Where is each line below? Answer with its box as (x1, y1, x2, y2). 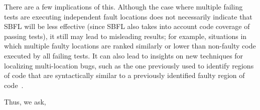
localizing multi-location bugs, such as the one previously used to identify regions (4, 60, 254, 70)
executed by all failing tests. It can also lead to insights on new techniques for (4, 50, 243, 60)
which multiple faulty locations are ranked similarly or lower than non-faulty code (4, 40, 256, 51)
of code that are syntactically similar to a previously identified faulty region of (4, 70, 245, 80)
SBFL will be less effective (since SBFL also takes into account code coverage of (4, 21, 250, 31)
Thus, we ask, (4, 96, 46, 107)
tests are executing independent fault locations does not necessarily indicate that (4, 11, 252, 21)
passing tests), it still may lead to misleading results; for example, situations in (4, 30, 247, 41)
